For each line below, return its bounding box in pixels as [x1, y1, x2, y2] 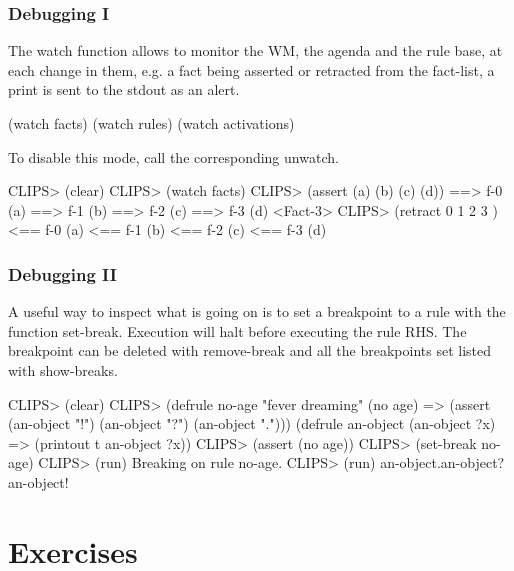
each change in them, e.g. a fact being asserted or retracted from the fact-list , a [8, 59, 495, 80]
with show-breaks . [8, 359, 118, 380]
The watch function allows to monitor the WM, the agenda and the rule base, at [8, 40, 503, 61]
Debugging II [8, 261, 117, 286]
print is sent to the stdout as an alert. [8, 79, 240, 100]
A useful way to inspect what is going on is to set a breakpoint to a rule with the [8, 301, 506, 322]
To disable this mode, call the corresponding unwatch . [8, 146, 339, 167]
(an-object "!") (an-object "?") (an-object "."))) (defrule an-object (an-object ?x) [8, 413, 496, 434]
